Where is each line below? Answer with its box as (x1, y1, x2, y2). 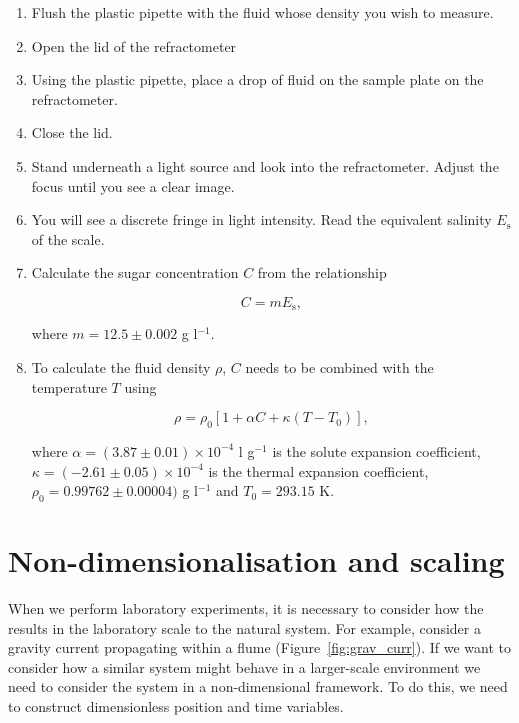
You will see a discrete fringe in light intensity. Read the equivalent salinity (31, 209, 492, 230)
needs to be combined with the (245, 356, 434, 377)
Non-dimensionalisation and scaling (8, 540, 505, 581)
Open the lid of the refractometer (31, 35, 237, 56)
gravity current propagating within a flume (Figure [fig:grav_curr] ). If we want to (8, 637, 512, 658)
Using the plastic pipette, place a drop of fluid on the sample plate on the (31, 69, 484, 90)
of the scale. (31, 228, 105, 249)
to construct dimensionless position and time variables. (8, 696, 344, 717)
